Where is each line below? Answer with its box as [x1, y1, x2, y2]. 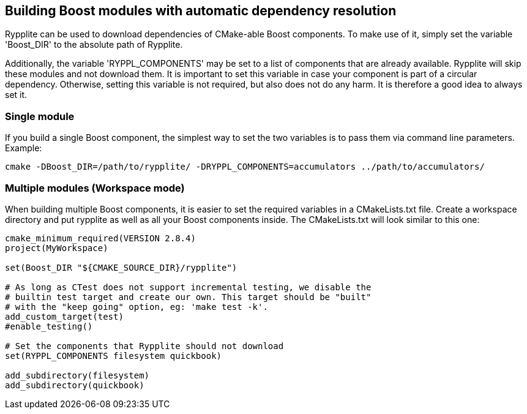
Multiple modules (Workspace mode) [5, 181, 185, 194]
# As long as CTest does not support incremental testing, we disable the [5, 282, 372, 292]
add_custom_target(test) [5, 311, 124, 322]
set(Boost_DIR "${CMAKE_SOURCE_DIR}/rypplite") [5, 262, 237, 273]
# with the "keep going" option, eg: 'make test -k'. [5, 301, 268, 312]
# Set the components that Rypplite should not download [5, 341, 284, 351]
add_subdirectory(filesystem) [5, 370, 150, 380]
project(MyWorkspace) [5, 243, 108, 253]
